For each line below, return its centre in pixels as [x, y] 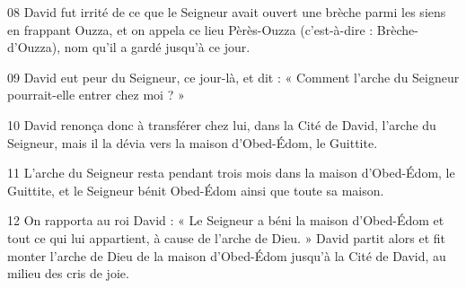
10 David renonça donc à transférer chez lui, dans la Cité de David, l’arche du [222, 124]
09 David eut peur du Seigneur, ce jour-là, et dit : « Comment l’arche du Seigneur [233, 77]
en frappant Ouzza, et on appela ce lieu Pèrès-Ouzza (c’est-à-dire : [190, 29]
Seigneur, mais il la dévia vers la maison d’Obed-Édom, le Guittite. [193, 142]
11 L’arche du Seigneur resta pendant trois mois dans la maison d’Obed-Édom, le [231, 173]
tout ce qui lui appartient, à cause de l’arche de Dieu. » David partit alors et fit [226, 237]
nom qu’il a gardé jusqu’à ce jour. [157, 47]
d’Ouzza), [34, 47]
